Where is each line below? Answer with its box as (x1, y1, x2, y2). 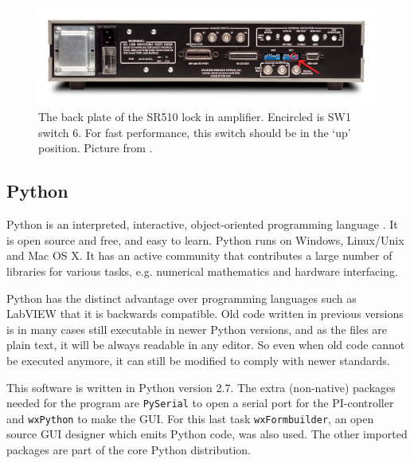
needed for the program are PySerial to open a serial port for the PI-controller (6, 394, 394, 411)
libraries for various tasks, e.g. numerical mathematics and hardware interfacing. (6, 262, 398, 279)
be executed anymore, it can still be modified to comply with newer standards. (6, 351, 390, 368)
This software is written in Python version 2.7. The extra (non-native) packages (6, 379, 396, 395)
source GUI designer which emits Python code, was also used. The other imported (6, 426, 408, 442)
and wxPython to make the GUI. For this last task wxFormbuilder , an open (6, 410, 374, 426)
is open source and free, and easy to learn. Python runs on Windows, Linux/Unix (6, 231, 404, 248)
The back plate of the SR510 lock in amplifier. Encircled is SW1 (38, 108, 351, 125)
